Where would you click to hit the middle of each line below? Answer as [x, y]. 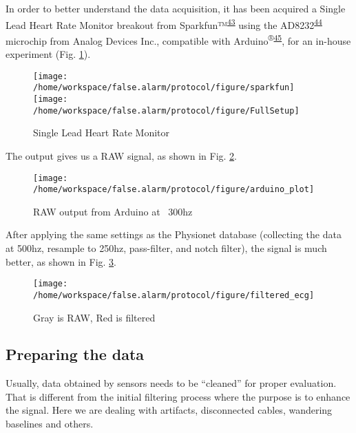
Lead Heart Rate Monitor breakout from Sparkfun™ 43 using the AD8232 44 [164, 23]
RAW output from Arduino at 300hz [113, 211]
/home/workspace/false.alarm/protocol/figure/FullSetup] [166, 110]
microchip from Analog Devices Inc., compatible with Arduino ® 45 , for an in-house [178, 39]
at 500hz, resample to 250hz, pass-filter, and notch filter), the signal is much [166, 248]
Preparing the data [75, 354]
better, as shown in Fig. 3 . [61, 261]
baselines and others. [50, 424]
